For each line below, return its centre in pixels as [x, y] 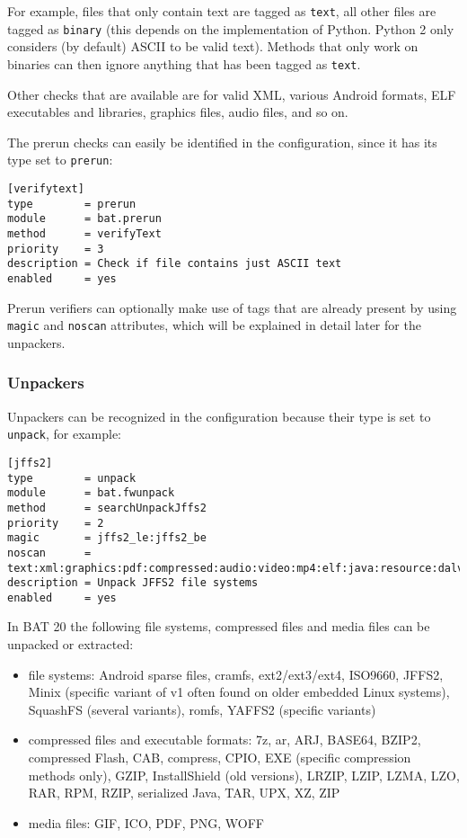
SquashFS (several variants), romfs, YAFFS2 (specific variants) [202, 709]
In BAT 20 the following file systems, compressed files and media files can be [219, 626]
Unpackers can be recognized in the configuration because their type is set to [219, 416]
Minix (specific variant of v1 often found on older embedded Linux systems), [239, 692]
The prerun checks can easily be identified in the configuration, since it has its [222, 142]
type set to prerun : [60, 160]
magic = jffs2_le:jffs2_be [107, 538]
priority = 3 [56, 249]
